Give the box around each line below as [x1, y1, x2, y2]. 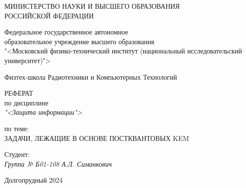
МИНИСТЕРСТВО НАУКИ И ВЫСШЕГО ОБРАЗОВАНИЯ [4, 1, 180, 11]
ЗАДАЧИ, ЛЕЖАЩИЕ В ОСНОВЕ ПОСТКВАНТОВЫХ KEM [4, 133, 189, 143]
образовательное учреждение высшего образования [4, 36, 154, 46]
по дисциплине [4, 97, 48, 107]
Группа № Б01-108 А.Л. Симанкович [4, 158, 112, 169]
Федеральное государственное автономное [4, 27, 128, 37]
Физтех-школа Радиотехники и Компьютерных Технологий [4, 71, 177, 82]
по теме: [4, 123, 29, 133]
